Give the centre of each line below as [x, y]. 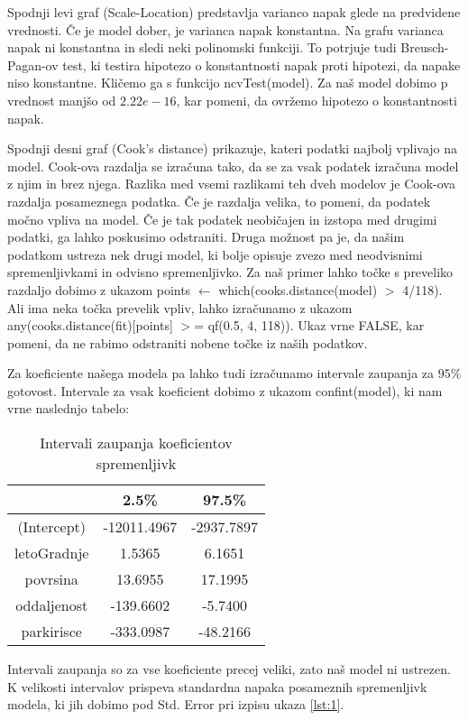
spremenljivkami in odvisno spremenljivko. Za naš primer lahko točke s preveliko [230, 272]
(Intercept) [51, 527]
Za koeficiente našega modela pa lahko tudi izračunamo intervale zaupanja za [221, 373]
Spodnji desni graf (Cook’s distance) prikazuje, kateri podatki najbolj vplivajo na [233, 148]
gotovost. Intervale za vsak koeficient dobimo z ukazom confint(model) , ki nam [225, 390]
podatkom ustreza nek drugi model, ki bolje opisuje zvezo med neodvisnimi [215, 254]
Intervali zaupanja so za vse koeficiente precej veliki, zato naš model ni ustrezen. [229, 669]
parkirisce [51, 632]
